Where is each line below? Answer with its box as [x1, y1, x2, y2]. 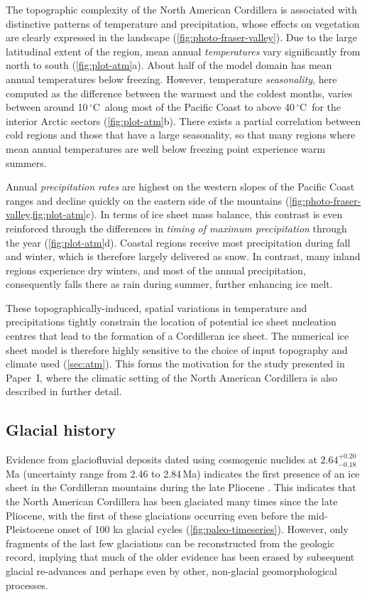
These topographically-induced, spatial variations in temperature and [6, 300, 307, 315]
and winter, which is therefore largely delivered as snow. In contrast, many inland [6, 249, 361, 264]
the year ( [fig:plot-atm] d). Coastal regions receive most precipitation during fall [6, 235, 351, 249]
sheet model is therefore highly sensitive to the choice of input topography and [6, 342, 348, 357]
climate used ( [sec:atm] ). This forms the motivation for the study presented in [6, 356, 345, 371]
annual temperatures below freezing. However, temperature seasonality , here [6, 71, 337, 86]
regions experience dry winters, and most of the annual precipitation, [6, 262, 306, 277]
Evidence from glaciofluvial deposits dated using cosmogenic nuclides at [6, 452, 317, 467]
